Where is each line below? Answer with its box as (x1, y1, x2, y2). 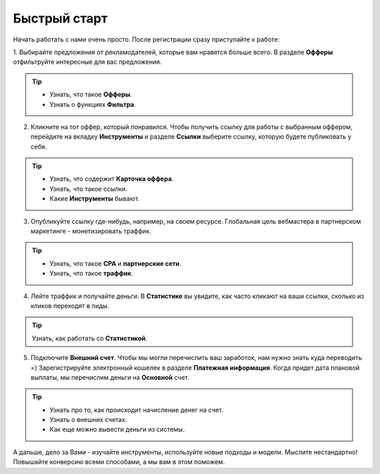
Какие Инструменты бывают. (49, 194, 140, 203)
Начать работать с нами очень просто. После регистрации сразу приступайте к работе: (13, 35, 280, 44)
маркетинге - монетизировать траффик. (30, 227, 151, 236)
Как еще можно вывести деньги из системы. (49, 425, 185, 434)
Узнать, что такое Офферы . (49, 90, 133, 98)
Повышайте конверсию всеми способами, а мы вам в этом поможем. (13, 458, 225, 466)
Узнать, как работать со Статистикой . (32, 334, 148, 342)
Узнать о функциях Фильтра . (49, 100, 137, 108)
